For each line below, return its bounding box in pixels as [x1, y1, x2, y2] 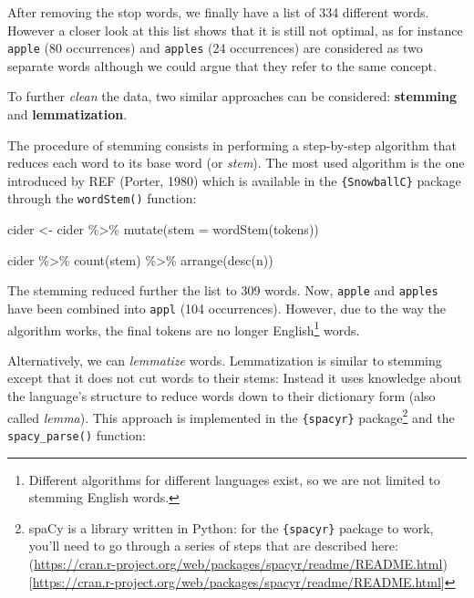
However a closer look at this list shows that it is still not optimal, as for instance [7, 20, 463, 39]
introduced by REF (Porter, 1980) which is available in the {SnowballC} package [7, 170, 461, 190]
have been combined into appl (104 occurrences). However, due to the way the [7, 298, 447, 317]
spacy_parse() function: [7, 425, 146, 444]
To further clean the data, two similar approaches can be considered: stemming [7, 87, 458, 106]
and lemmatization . [7, 105, 128, 124]
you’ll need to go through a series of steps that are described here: [28, 536, 398, 555]
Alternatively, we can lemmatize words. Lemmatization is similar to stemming [7, 350, 442, 369]
